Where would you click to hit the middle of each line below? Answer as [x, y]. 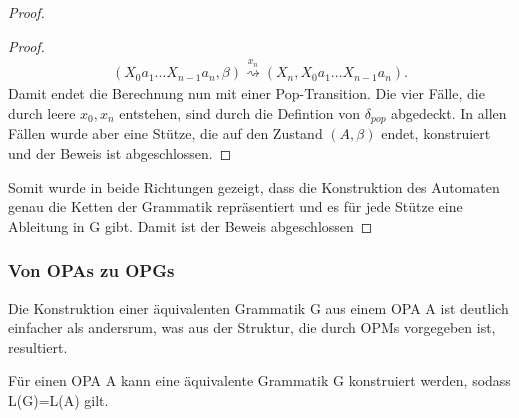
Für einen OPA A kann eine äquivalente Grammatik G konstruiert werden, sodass [259, 380]
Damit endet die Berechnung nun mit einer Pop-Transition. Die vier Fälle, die [246, 93]
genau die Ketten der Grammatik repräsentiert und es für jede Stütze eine [235, 206]
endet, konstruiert [436, 133]
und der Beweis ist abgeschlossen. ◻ [120, 153]
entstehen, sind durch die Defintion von [240, 113]
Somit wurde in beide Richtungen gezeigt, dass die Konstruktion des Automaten [254, 186]
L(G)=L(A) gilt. [58, 400]
